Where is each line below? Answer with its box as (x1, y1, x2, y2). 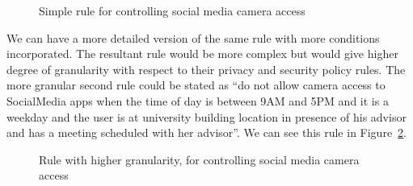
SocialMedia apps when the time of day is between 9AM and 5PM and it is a (6, 92, 389, 109)
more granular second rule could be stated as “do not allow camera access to (6, 76, 386, 93)
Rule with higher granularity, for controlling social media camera (39, 151, 360, 167)
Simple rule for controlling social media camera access (39, 2, 306, 19)
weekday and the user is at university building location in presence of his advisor (6, 108, 407, 125)
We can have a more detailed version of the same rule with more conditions (6, 29, 380, 46)
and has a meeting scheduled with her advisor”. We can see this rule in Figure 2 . (6, 124, 407, 141)
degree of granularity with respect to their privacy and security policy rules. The (6, 60, 406, 77)
